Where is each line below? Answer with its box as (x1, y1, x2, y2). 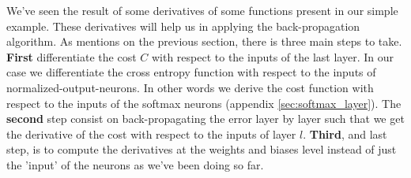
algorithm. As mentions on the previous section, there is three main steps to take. (6, 33, 402, 50)
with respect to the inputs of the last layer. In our (151, 48, 394, 65)
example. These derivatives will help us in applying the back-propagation (6, 17, 360, 34)
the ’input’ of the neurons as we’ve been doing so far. (6, 156, 264, 172)
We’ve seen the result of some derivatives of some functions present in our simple (6, 2, 398, 18)
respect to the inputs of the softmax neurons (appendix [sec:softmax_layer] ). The (6, 95, 402, 111)
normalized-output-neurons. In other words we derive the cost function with (6, 79, 374, 95)
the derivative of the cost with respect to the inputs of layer (6, 125, 296, 142)
